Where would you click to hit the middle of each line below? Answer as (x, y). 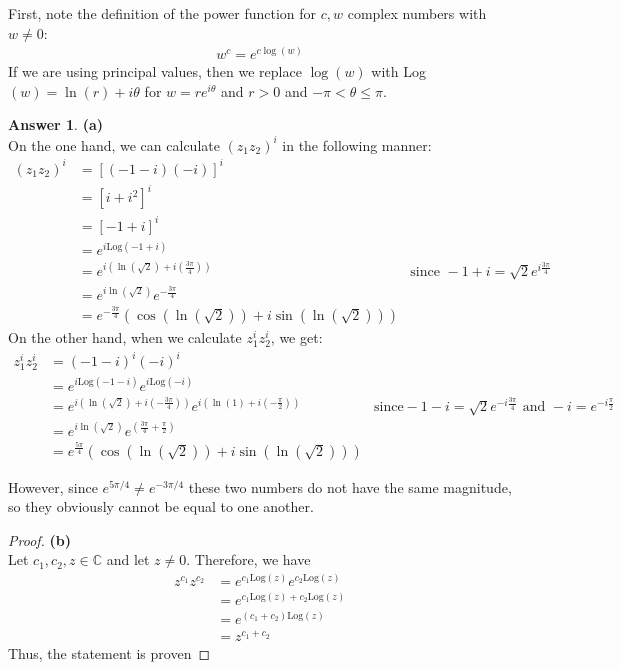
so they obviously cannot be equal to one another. (161, 506)
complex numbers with (417, 13)
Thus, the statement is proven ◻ (109, 653)
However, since (53, 486)
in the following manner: (357, 144)
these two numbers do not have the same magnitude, (350, 486)
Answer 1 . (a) (55, 124)
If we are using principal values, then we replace (155, 71)
